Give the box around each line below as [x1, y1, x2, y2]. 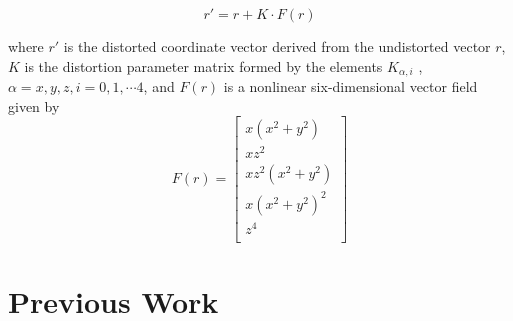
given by [8, 95, 60, 116]
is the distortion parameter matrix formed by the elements [24, 55, 383, 76]
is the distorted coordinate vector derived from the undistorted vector [63, 36, 491, 56]
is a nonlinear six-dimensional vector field [223, 76, 478, 97]
